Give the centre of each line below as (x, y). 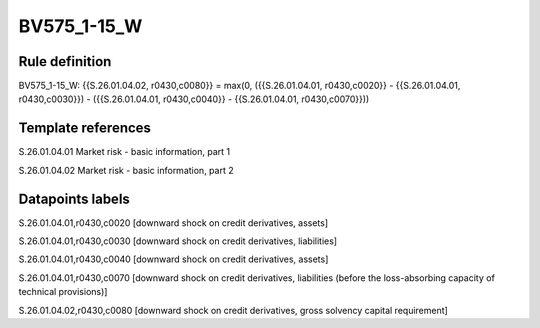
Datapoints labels (74, 198)
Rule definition (65, 61)
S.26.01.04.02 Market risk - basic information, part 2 (126, 170)
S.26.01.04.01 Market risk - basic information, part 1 (124, 152)
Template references (85, 128)
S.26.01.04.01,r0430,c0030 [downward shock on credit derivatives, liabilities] (178, 241)
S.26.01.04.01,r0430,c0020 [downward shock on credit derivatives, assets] (173, 222)
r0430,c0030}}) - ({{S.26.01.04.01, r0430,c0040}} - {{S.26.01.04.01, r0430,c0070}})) (194, 99)
